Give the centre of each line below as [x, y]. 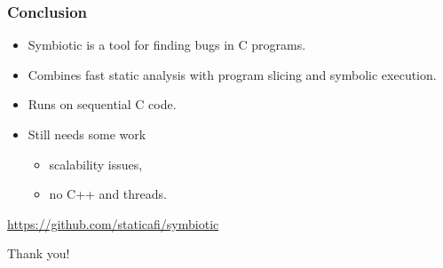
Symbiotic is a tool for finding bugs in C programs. [167, 45]
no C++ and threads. [108, 194]
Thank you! [39, 253]
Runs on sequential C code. [102, 104]
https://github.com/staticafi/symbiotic [113, 223]
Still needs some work [87, 134]
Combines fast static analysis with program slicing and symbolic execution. [232, 74]
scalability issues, [96, 164]
